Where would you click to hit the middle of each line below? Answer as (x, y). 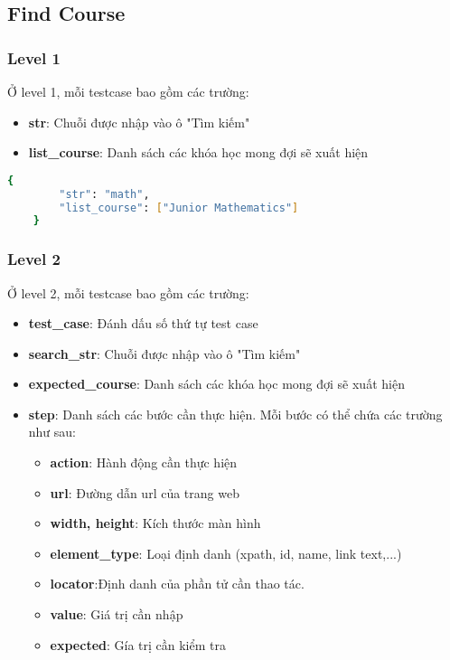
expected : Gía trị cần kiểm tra (138, 644)
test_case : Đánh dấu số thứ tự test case (143, 323)
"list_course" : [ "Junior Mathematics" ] (179, 207)
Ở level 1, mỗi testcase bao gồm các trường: (128, 91)
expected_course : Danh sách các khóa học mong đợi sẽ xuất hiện (216, 384)
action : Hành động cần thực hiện (144, 462)
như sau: (52, 432)
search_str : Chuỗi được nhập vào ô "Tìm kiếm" (164, 353)
